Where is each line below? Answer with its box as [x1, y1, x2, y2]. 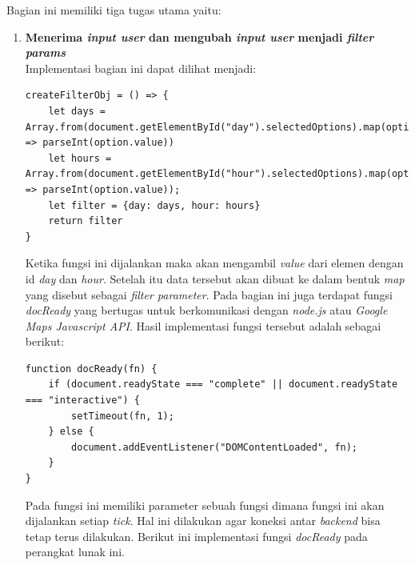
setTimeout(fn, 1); [71, 410, 174, 422]
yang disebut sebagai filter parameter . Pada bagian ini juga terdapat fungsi [25, 286, 393, 303]
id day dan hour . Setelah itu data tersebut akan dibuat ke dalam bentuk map [25, 270, 405, 287]
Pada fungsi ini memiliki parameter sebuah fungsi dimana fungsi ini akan [25, 496, 385, 513]
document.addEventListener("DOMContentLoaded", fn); [71, 441, 358, 453]
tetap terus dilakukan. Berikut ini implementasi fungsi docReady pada [25, 527, 368, 544]
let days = [48, 105, 106, 117]
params [25, 44, 66, 61]
